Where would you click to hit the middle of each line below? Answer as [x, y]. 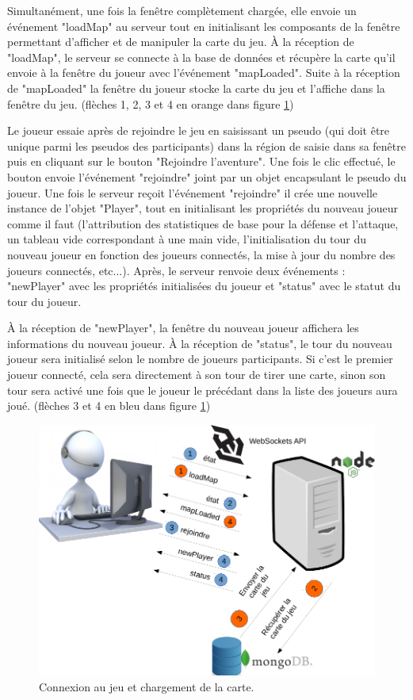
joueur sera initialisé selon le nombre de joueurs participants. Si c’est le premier [200, 359]
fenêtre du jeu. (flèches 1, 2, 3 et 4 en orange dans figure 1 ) [151, 103]
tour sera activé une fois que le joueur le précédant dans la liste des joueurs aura [203, 390]
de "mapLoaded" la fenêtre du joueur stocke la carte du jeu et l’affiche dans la [196, 88]
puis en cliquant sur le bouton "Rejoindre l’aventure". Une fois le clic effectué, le [201, 161]
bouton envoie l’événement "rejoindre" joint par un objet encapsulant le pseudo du [207, 176]
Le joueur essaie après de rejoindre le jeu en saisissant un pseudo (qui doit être [199, 130]
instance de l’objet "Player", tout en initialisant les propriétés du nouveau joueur [203, 208]
